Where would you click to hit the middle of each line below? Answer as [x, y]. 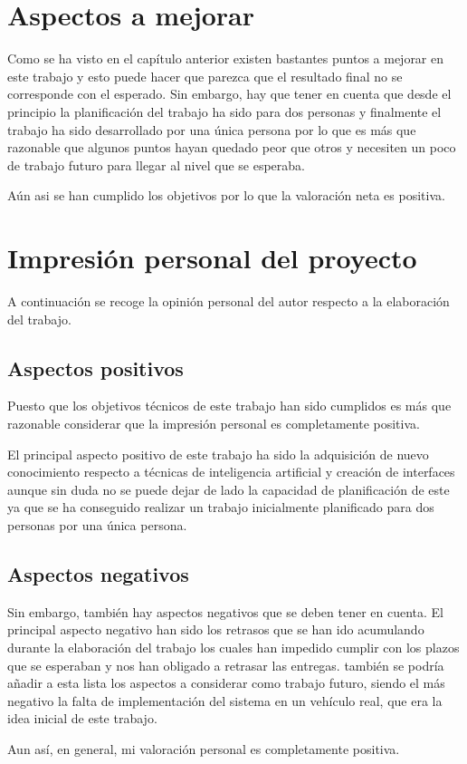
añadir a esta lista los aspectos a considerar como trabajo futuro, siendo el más [226, 683]
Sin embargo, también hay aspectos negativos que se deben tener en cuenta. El [225, 611]
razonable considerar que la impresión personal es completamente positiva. [214, 423]
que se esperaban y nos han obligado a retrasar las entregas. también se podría [226, 665]
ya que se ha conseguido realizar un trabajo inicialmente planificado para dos [221, 507]
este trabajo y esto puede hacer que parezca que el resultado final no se [205, 76]
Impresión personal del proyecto [212, 258]
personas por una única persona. [97, 524]
